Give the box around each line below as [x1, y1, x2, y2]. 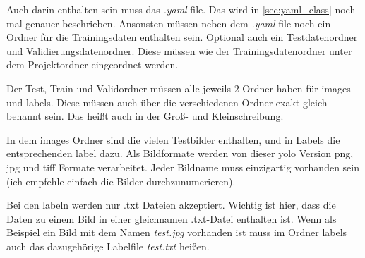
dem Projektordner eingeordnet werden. [6, 57, 179, 72]
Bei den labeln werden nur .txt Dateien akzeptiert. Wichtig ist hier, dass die [6, 197, 336, 212]
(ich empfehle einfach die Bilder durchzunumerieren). [6, 173, 236, 188]
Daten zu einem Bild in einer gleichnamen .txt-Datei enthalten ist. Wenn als [6, 211, 337, 226]
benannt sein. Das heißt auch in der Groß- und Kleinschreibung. [6, 109, 284, 123]
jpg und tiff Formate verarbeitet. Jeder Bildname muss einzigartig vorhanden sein [6, 159, 360, 174]
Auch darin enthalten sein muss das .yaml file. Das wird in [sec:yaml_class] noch [6, 2, 356, 16]
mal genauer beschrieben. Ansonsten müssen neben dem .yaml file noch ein [6, 16, 331, 30]
